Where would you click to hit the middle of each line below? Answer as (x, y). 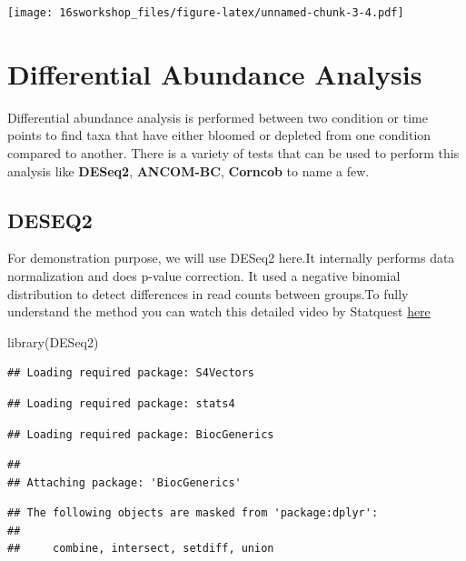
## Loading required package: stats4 (121, 403)
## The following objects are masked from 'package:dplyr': (193, 513)
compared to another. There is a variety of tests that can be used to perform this (233, 152)
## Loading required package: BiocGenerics (141, 434)
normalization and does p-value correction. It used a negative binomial (204, 275)
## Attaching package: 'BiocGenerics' (124, 482)
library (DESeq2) (53, 341)
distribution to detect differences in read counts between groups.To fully (208, 293)
